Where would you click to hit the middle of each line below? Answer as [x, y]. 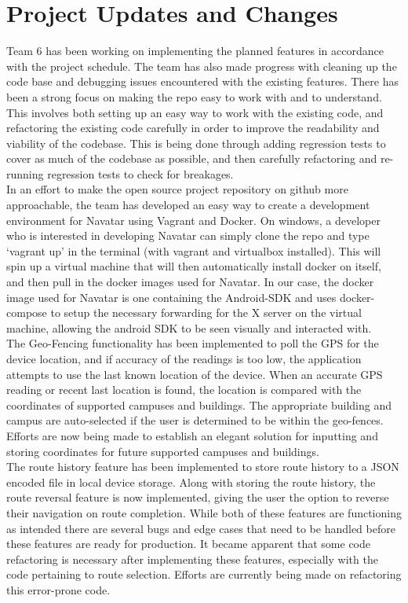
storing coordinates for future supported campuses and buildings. [163, 451]
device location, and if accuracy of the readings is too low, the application [184, 358]
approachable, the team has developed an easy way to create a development [188, 205]
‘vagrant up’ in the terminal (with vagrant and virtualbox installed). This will [194, 250]
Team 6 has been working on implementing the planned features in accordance [195, 51]
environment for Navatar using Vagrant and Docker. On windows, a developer [193, 220]
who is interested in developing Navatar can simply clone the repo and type [188, 235]
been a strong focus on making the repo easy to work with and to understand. [194, 96]
